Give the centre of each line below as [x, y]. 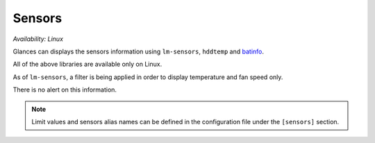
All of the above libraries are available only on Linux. [87, 64]
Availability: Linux [38, 39]
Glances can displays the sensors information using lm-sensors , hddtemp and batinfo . [138, 51]
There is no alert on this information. [65, 90]
